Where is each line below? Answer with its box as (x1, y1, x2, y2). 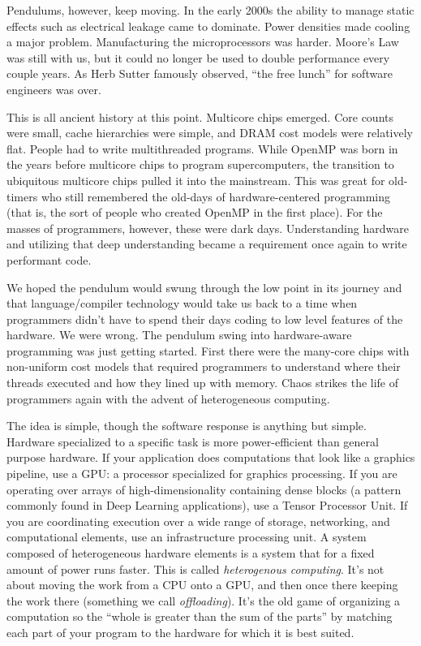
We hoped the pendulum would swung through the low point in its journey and (6, 278, 402, 295)
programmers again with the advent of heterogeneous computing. (6, 390, 330, 407)
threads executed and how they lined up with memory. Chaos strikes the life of (6, 374, 399, 391)
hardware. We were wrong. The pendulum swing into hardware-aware (6, 326, 352, 343)
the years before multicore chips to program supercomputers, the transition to (6, 156, 394, 173)
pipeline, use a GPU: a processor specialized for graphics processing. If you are (6, 465, 397, 482)
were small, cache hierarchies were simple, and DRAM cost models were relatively (6, 124, 414, 141)
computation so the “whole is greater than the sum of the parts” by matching (6, 608, 393, 625)
